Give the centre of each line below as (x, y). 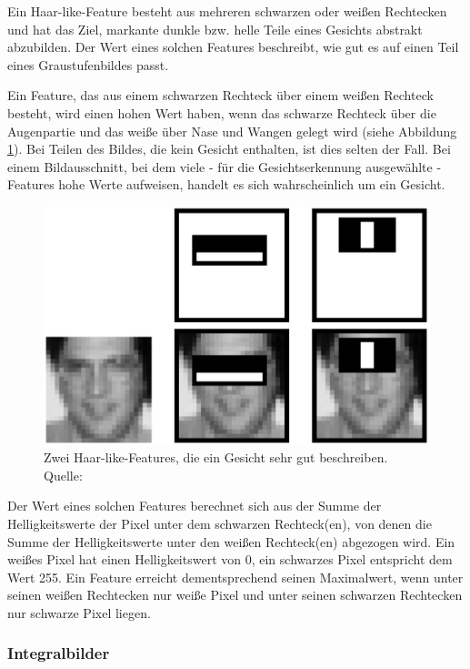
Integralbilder (59, 653)
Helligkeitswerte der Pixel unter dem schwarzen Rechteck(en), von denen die (220, 523)
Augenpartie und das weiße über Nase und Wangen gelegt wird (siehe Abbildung (232, 131)
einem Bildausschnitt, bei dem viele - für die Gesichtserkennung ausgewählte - (225, 166)
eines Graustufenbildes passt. (88, 64)
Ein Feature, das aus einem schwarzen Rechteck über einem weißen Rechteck (220, 95)
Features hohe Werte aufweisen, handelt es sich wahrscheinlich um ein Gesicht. (226, 184)
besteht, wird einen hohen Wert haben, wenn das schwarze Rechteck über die (222, 112)
